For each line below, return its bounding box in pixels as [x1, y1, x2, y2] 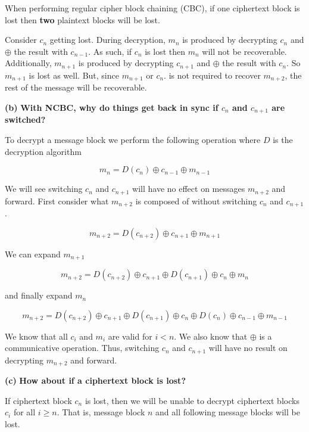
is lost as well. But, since [29, 69, 119, 81]
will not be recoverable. [202, 45, 287, 57]
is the [273, 133, 293, 145]
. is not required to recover [164, 69, 261, 81]
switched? [5, 113, 46, 126]
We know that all [5, 330, 68, 342]
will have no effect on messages [132, 182, 245, 195]
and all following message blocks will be [155, 406, 300, 418]
